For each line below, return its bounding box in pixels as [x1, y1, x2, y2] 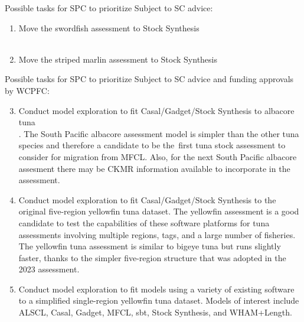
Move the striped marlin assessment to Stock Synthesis [18, 53, 218, 65]
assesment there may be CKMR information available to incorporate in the [18, 162, 290, 174]
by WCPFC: [5, 84, 50, 96]
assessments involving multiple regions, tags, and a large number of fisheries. [18, 228, 296, 240]
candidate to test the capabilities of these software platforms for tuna [18, 216, 270, 229]
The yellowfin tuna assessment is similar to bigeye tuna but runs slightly [18, 240, 281, 252]
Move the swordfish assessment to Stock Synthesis [18, 21, 200, 34]
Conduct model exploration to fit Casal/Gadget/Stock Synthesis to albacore [18, 104, 295, 116]
